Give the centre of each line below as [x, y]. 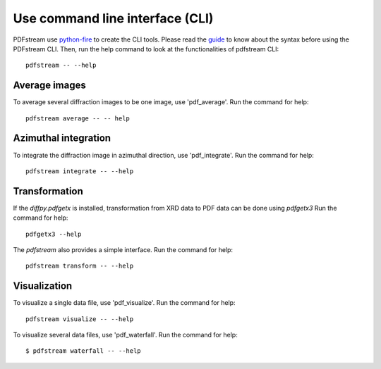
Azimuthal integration [62, 138]
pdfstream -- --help [61, 65]
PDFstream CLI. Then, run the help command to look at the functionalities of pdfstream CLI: [146, 49]
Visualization [43, 286]
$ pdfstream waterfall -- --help [83, 351]
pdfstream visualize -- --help [80, 319]
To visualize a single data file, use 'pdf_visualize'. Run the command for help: [124, 303]
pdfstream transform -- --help [80, 266]
